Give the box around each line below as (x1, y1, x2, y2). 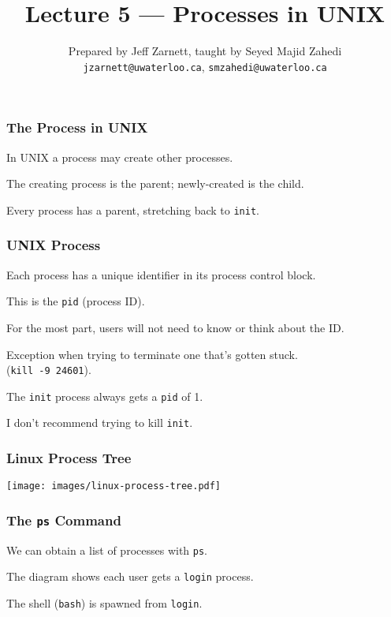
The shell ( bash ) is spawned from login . (6, 595, 203, 611)
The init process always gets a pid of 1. (6, 387, 203, 404)
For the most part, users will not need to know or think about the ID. (6, 319, 344, 335)
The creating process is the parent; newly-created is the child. (6, 175, 304, 192)
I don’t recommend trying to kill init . (6, 414, 193, 431)
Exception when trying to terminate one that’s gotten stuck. (6, 346, 298, 362)
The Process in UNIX (6, 118, 148, 137)
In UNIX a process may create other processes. (6, 148, 233, 165)
